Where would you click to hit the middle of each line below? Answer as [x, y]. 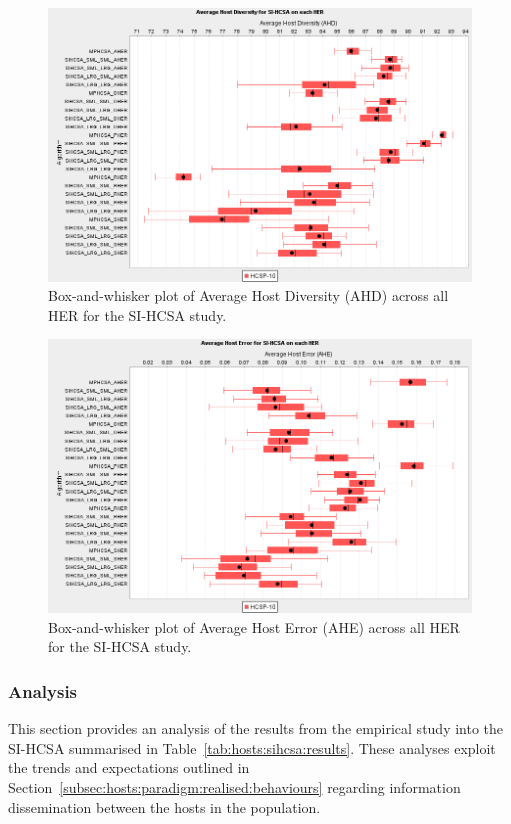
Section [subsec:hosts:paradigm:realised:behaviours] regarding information [234, 786]
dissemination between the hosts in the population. [164, 806]
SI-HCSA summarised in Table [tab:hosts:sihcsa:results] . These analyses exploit [252, 747]
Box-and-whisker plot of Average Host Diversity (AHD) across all [248, 295]
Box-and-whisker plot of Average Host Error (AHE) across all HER [254, 626]
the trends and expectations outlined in [129, 767]
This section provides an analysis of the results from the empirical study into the [256, 728]
